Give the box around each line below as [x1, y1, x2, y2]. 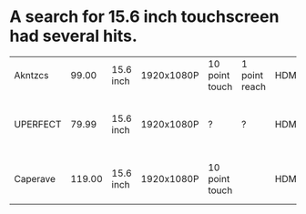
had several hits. [9, 25, 138, 46]
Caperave [14, 172, 56, 185]
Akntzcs [14, 68, 49, 81]
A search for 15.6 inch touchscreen [9, 6, 280, 27]
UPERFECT [14, 117, 62, 130]
